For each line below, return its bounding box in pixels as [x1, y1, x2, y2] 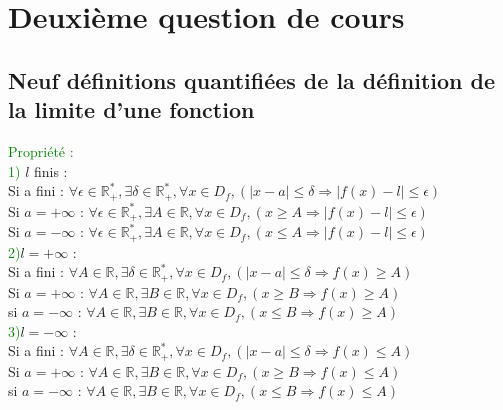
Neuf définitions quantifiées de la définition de [8, 64, 495, 95]
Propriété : [8, 140, 74, 161]
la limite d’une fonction [8, 94, 255, 125]
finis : [33, 160, 68, 181]
